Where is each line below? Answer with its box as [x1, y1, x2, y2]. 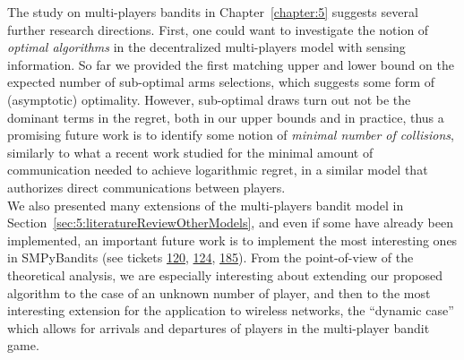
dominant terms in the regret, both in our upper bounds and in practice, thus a [7, 107, 444, 126]
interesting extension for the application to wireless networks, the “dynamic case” [7, 301, 454, 320]
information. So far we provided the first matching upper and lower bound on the [7, 55, 454, 73]
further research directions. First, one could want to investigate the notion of [7, 20, 429, 39]
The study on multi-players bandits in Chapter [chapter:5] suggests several [7, 3, 418, 21]
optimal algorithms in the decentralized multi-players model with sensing [7, 38, 406, 56]
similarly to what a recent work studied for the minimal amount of [7, 142, 374, 161]
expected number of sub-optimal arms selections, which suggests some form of [7, 73, 435, 91]
